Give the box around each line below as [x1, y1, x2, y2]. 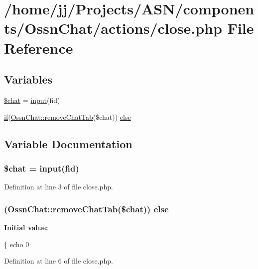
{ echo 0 [4, 239, 29, 249]
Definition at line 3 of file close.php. [4, 181, 113, 192]
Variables [4, 72, 53, 87]
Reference [4, 37, 73, 58]
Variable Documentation [4, 136, 132, 151]
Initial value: [4, 222, 48, 232]
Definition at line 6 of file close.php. [4, 256, 113, 266]
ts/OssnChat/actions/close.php [4, 18, 222, 38]
